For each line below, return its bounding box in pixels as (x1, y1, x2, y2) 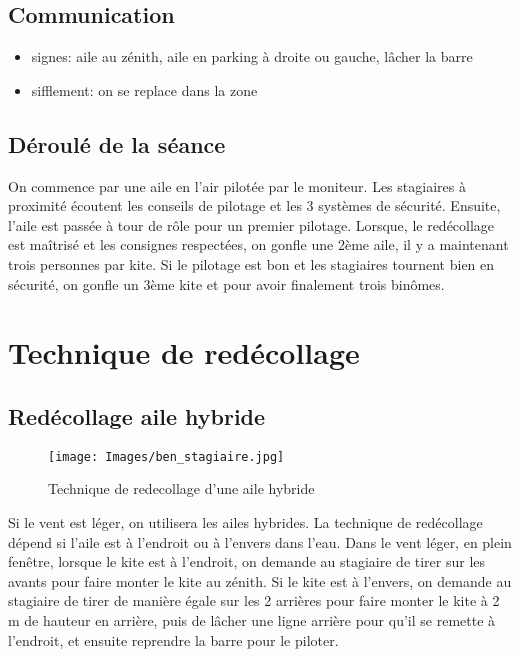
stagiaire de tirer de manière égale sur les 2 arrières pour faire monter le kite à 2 (8, 590, 500, 611)
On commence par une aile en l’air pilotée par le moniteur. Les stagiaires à (8, 175, 466, 196)
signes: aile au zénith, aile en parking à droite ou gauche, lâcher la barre (31, 46, 473, 67)
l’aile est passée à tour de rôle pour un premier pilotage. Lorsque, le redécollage (8, 214, 495, 235)
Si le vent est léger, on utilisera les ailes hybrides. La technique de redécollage (8, 511, 483, 532)
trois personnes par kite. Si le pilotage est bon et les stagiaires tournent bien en (8, 253, 495, 274)
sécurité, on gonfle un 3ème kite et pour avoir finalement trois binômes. (8, 273, 445, 294)
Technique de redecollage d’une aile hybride (48, 478, 315, 499)
